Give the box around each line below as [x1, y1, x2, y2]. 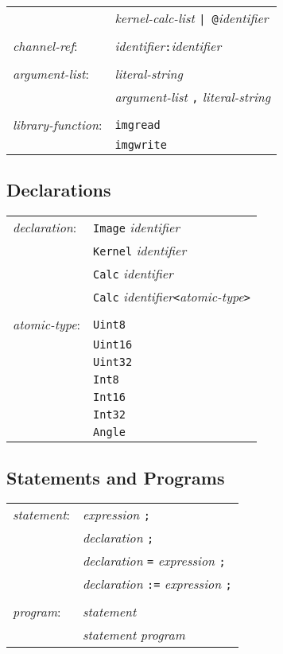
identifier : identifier [114, 37, 222, 55]
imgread [114, 118, 161, 131]
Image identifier [93, 218, 180, 237]
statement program [82, 625, 185, 644]
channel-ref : [13, 37, 78, 55]
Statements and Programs [6, 465, 225, 489]
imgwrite [114, 138, 167, 151]
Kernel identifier [93, 241, 187, 260]
